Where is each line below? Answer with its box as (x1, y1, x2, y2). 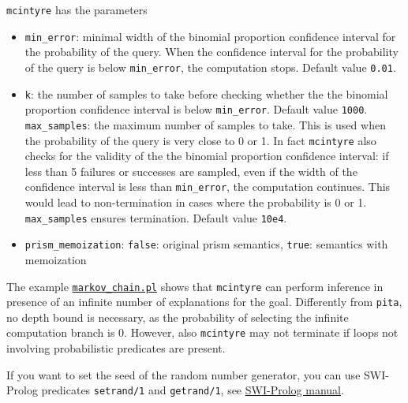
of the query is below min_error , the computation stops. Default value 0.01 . (24, 58, 396, 75)
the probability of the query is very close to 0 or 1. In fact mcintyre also (24, 132, 376, 148)
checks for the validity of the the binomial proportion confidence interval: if (24, 147, 389, 164)
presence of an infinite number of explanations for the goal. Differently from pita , (6, 293, 402, 310)
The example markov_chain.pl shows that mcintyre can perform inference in (6, 278, 384, 294)
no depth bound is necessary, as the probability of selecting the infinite (6, 308, 349, 325)
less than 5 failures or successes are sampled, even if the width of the (24, 162, 357, 179)
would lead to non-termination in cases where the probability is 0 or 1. (24, 194, 367, 211)
